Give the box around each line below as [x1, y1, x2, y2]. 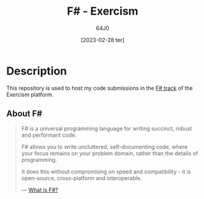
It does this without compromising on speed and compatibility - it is [21, 168, 191, 175]
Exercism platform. [6, 90, 54, 98]
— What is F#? [21, 186, 59, 194]
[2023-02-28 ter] [81, 36, 125, 43]
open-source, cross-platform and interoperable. [21, 174, 142, 181]
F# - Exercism [67, 4, 139, 18]
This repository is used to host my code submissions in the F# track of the [6, 84, 194, 92]
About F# [6, 109, 43, 119]
